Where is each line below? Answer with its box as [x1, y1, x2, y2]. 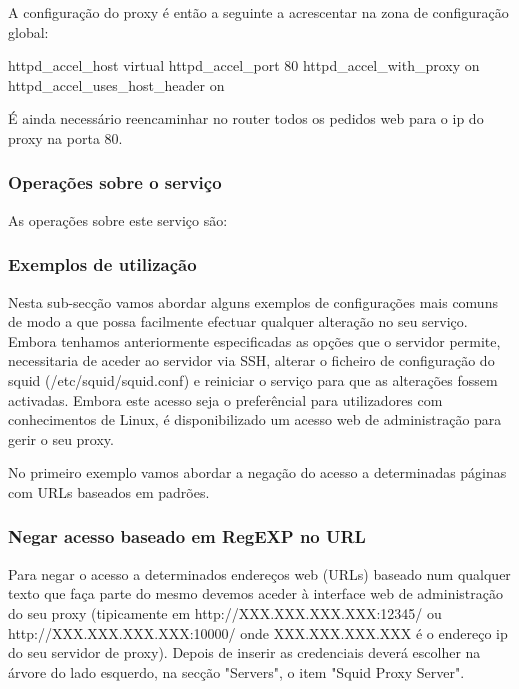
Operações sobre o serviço [8, 170, 222, 195]
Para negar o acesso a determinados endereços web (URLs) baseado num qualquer [8, 563, 511, 584]
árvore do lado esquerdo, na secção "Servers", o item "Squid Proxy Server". [8, 661, 465, 682]
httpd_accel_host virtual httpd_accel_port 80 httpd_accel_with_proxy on [8, 55, 480, 76]
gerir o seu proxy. [8, 428, 114, 449]
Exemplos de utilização [8, 252, 197, 277]
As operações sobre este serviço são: [8, 209, 228, 230]
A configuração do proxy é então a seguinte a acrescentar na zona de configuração [8, 2, 509, 22]
